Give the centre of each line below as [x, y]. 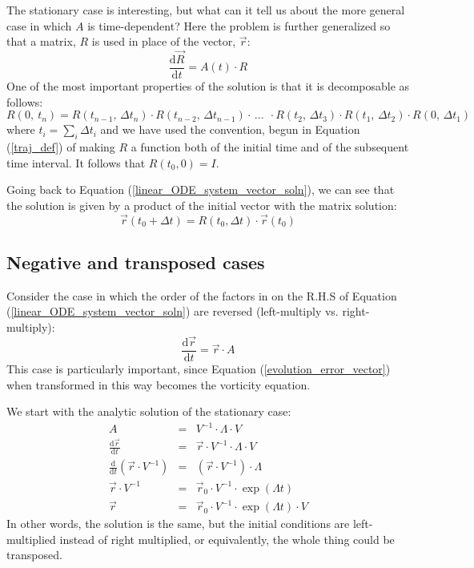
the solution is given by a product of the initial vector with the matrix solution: [202, 205]
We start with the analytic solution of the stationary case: [149, 411]
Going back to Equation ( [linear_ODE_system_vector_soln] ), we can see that [201, 189]
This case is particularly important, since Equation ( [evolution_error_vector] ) [199, 368]
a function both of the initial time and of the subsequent [270, 147]
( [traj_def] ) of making [61, 147]
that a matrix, [41, 41]
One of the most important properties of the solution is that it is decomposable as [208, 86]
